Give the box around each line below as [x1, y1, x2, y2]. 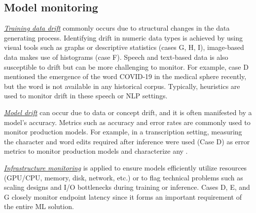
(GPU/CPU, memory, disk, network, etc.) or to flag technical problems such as [4, 172, 243, 182]
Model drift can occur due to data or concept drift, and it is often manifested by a [4, 107, 252, 117]
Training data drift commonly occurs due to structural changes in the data [4, 23, 230, 33]
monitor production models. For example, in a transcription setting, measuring [4, 127, 242, 137]
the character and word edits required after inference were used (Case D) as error [4, 136, 250, 146]
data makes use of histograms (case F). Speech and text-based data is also [4, 51, 228, 62]
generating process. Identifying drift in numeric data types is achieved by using [4, 32, 243, 43]
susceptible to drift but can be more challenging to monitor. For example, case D [4, 61, 249, 72]
